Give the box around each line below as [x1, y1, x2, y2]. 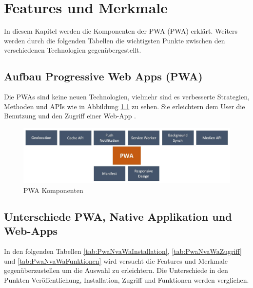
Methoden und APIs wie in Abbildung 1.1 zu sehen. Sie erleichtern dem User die [4, 101, 245, 111]
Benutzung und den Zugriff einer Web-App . [4, 111, 136, 121]
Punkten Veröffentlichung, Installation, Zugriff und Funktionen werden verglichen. [4, 274, 249, 285]
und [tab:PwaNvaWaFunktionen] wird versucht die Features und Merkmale [4, 255, 228, 266]
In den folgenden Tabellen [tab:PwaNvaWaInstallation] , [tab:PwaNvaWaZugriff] [4, 246, 242, 256]
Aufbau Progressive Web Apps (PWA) [4, 69, 203, 84]
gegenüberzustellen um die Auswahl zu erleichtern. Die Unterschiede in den [4, 265, 228, 275]
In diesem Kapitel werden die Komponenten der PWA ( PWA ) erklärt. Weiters [4, 26, 238, 36]
